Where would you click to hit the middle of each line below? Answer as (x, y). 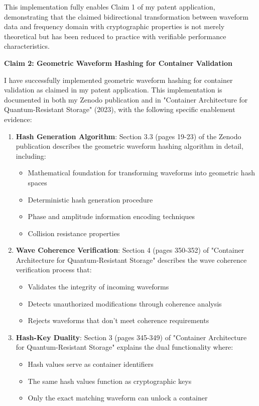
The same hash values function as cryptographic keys (110, 381)
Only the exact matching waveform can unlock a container (118, 398)
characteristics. (27, 46)
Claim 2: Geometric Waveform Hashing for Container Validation (118, 63)
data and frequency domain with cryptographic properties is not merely (114, 26)
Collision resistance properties (74, 233)
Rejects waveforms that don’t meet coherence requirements (118, 320)
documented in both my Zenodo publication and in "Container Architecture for (126, 99)
